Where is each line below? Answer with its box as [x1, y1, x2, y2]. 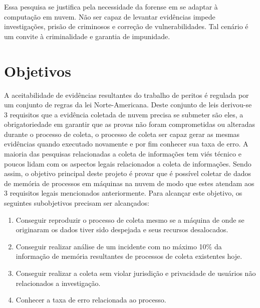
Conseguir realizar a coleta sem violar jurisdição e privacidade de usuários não [16, 268, 256, 278]
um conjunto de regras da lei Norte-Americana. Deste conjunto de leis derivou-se [4, 99, 252, 110]
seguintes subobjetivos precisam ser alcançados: [4, 198, 149, 208]
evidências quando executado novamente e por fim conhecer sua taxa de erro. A [4, 138, 248, 149]
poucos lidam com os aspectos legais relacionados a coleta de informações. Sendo [4, 158, 251, 169]
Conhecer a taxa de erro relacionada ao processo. [16, 294, 166, 305]
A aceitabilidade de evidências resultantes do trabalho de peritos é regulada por [4, 89, 249, 100]
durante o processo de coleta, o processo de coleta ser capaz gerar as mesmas [4, 128, 240, 139]
